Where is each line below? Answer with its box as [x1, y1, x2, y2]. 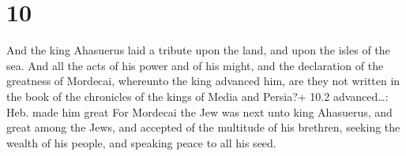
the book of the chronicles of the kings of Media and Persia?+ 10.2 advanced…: [6, 87, 389, 104]
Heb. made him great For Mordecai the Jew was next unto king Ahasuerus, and [6, 103, 393, 120]
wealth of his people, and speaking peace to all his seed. [6, 134, 276, 150]
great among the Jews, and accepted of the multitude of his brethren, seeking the [6, 119, 400, 136]
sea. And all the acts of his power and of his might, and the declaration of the [6, 57, 384, 73]
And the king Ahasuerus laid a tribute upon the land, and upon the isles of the [6, 42, 390, 58]
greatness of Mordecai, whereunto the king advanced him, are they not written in [6, 72, 400, 89]
